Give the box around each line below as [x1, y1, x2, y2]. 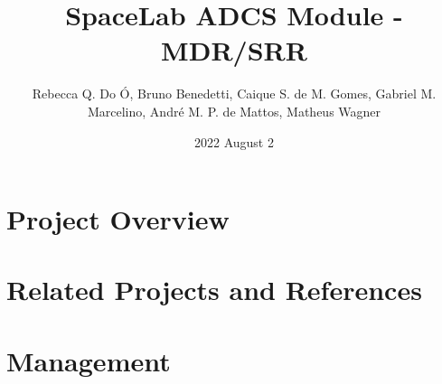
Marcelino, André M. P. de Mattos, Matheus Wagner [87, 101, 381, 120]
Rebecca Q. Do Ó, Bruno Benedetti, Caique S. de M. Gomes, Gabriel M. [32, 84, 437, 103]
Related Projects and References [6, 271, 422, 308]
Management [6, 342, 171, 379]
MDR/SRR [161, 32, 307, 69]
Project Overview [6, 201, 230, 238]
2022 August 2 [194, 132, 274, 151]
